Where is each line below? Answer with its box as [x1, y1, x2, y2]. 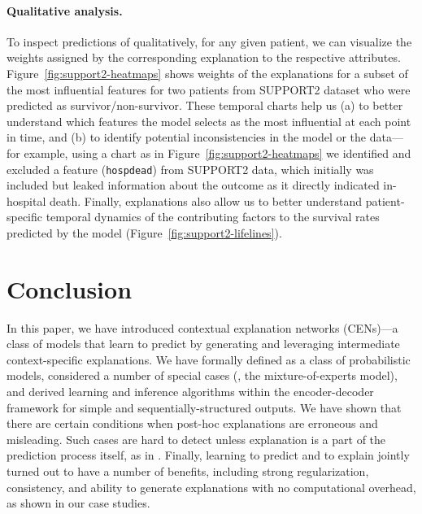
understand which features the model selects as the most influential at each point [7, 112, 411, 129]
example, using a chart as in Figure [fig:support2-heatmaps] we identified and [24, 144, 411, 161]
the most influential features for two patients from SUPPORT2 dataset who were [7, 81, 411, 98]
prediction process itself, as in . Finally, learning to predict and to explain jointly [7, 446, 410, 464]
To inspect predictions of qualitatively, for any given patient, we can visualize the [7, 33, 412, 50]
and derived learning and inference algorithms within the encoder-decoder [7, 383, 374, 400]
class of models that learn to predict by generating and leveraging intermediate [7, 335, 400, 352]
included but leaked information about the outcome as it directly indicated [7, 176, 380, 194]
